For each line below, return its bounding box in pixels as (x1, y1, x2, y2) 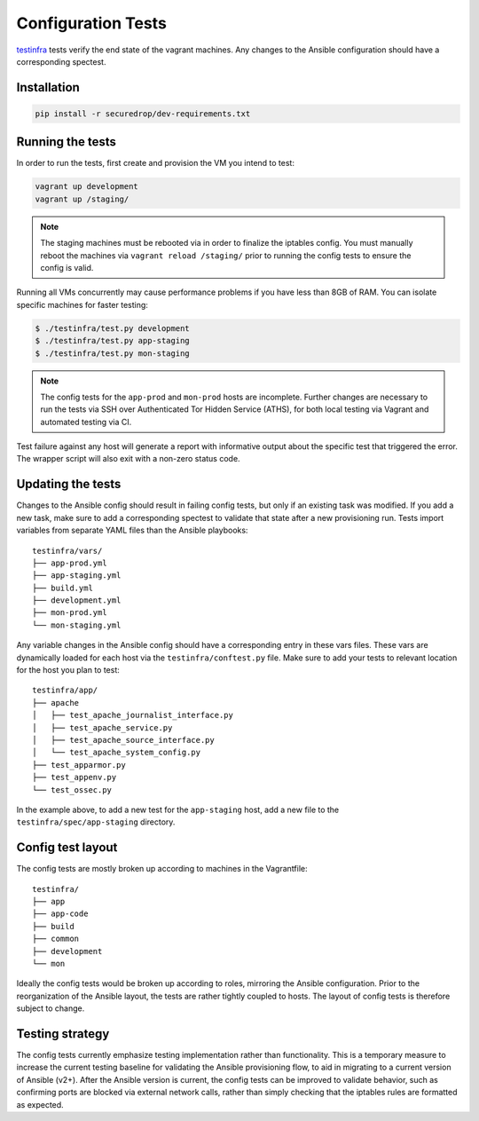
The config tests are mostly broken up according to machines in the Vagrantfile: (16, 864, 308, 874)
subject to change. (16, 1003, 85, 1014)
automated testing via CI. (40, 416, 132, 427)
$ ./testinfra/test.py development (35, 323, 190, 333)
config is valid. (40, 262, 94, 272)
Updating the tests (16, 477, 122, 492)
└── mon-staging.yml (32, 620, 122, 630)
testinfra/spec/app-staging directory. (16, 817, 176, 827)
